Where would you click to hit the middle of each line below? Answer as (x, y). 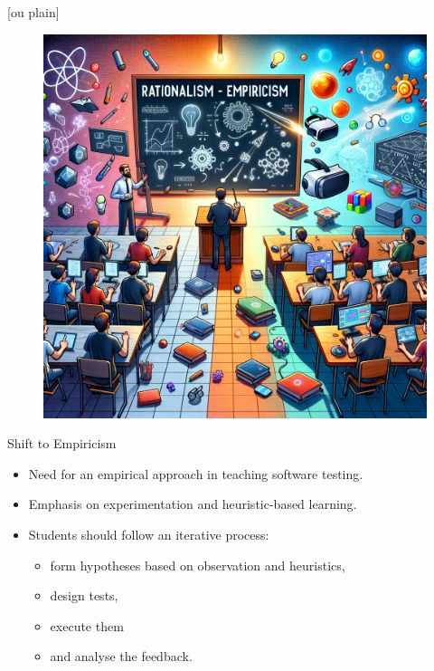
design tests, (84, 595)
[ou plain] (33, 12)
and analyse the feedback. (121, 656)
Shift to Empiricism (62, 443)
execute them (87, 625)
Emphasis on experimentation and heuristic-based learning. (193, 504)
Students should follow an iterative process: (149, 534)
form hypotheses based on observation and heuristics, (198, 565)
